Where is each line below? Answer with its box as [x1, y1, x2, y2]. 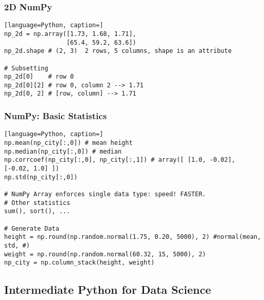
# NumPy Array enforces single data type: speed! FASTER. [4, 190, 206, 198]
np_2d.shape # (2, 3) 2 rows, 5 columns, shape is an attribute [4, 47, 232, 55]
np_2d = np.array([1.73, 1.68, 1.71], [4, 30, 136, 38]
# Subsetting [4, 64, 48, 72]
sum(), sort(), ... [4, 208, 70, 215]
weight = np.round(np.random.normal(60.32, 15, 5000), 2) [4, 250, 206, 258]
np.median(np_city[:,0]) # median [4, 147, 122, 155]
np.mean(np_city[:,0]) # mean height [4, 139, 133, 146]
